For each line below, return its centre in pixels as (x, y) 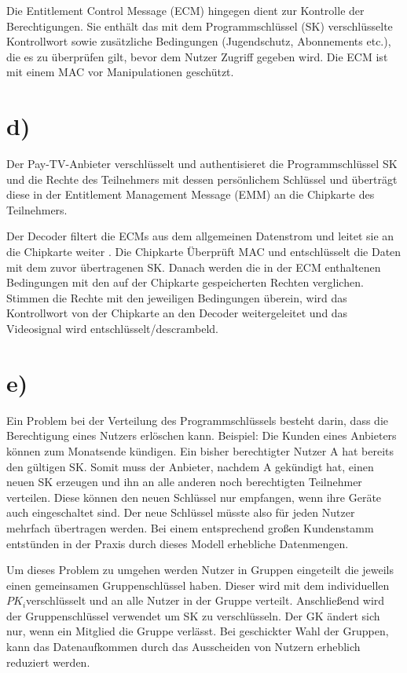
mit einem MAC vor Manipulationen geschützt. (120, 72)
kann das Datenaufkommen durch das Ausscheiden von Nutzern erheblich (183, 647)
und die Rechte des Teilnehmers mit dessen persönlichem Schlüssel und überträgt (202, 179)
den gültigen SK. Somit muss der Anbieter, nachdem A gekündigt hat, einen (190, 466)
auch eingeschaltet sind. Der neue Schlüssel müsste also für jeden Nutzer (181, 512)
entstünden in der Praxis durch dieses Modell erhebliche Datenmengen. (178, 543)
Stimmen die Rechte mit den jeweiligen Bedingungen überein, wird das (177, 297)
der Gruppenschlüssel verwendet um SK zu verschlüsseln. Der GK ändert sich (193, 615)
